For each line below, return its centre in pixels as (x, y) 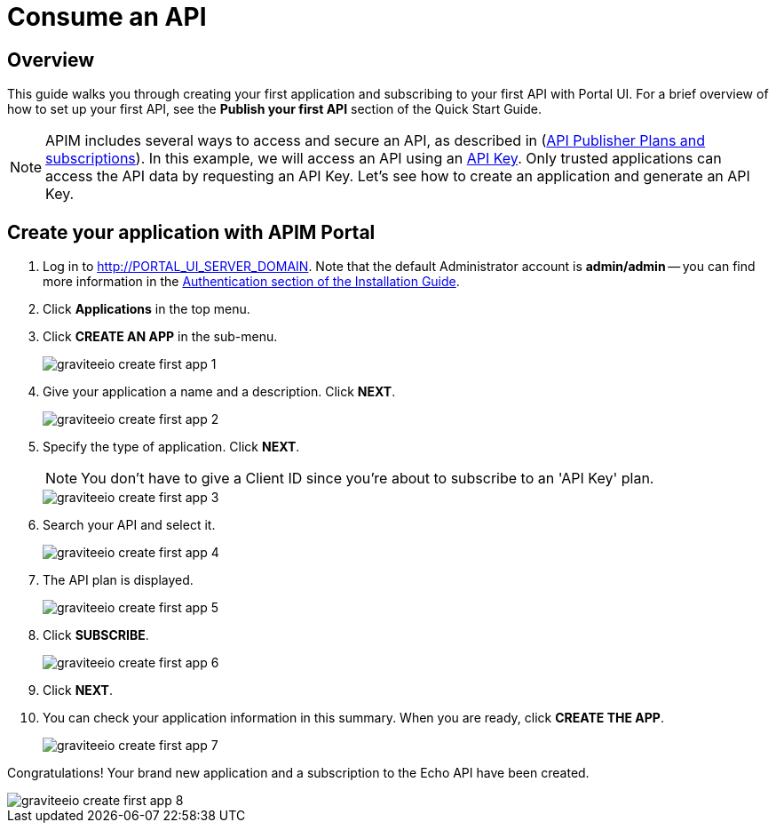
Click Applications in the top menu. (146, 309)
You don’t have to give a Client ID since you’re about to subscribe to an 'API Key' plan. (368, 479)
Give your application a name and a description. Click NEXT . (219, 392)
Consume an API (107, 17)
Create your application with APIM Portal (191, 232)
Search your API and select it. (129, 525)
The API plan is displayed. (118, 580)
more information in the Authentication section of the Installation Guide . (251, 282)
